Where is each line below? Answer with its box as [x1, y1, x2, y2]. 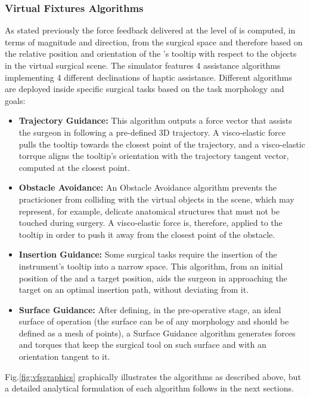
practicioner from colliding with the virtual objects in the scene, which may [18, 192, 294, 205]
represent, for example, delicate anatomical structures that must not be [18, 204, 280, 217]
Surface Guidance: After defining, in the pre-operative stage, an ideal [18, 303, 281, 316]
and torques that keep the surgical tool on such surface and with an [18, 338, 266, 351]
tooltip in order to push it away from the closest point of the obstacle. [18, 228, 275, 240]
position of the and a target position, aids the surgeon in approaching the [18, 271, 287, 284]
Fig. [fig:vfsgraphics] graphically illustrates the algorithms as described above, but [5, 370, 301, 382]
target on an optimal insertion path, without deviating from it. [18, 283, 249, 296]
